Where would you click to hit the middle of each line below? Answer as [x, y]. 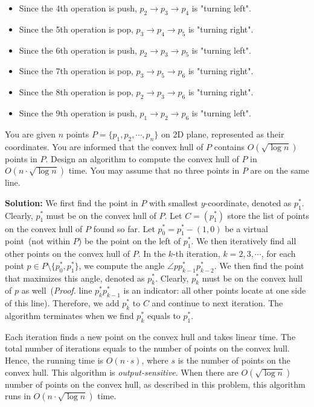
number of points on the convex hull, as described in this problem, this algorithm [155, 384]
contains [229, 146]
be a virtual [246, 228]
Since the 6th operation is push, [78, 50]
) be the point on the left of [129, 241]
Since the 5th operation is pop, [76, 29]
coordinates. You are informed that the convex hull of [104, 146]
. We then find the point [259, 265]
